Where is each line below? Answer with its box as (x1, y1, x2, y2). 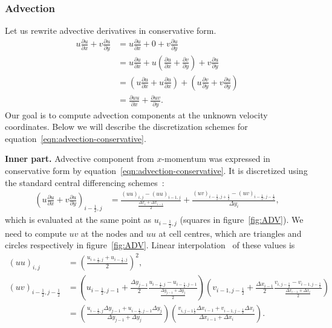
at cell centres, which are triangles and (158, 227, 302, 239)
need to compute (5, 227, 67, 239)
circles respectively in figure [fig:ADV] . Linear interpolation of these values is (5, 239, 295, 251)
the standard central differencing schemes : (5, 176, 164, 188)
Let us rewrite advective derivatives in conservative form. (5, 24, 216, 37)
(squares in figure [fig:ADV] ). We (180, 213, 304, 226)
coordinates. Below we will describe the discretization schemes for (5, 120, 248, 133)
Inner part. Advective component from (5, 152, 154, 165)
